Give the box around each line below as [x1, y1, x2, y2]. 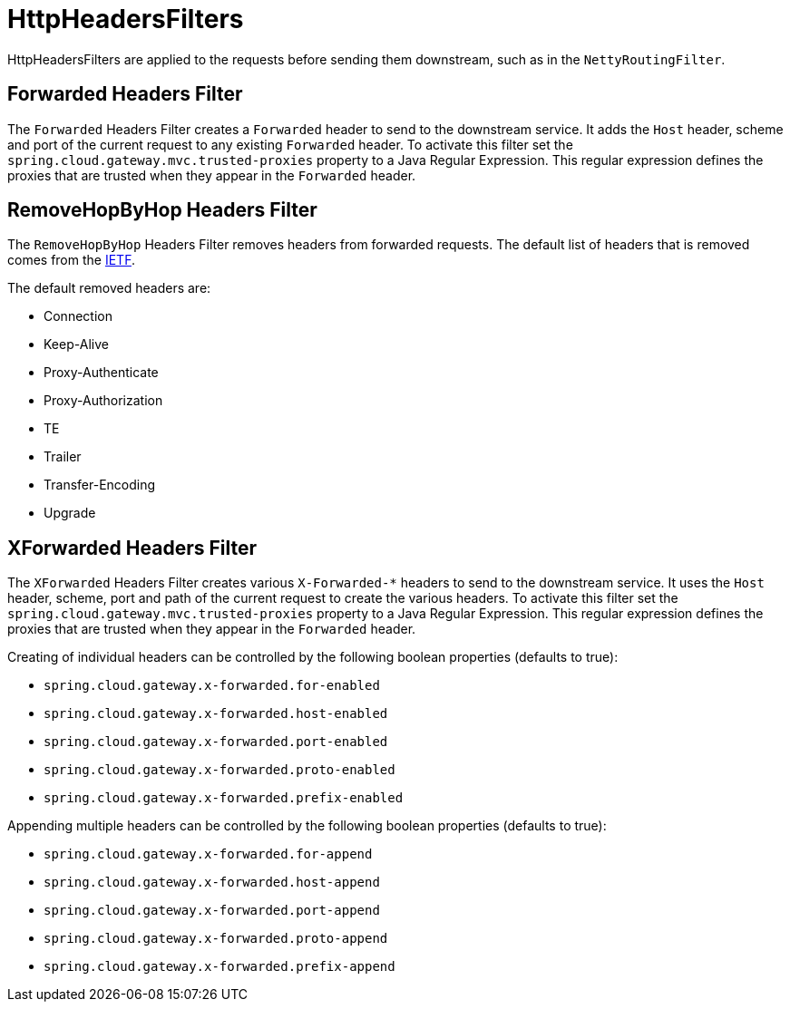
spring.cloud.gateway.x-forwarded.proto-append [44, 931, 388, 946]
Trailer [44, 449, 82, 465]
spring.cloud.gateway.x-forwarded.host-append [44, 875, 380, 890]
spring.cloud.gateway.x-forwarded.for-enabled [44, 678, 380, 694]
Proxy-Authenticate [44, 364, 159, 381]
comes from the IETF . [7, 252, 135, 268]
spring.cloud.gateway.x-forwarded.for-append [44, 847, 373, 862]
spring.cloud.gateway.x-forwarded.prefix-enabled [44, 791, 404, 806]
